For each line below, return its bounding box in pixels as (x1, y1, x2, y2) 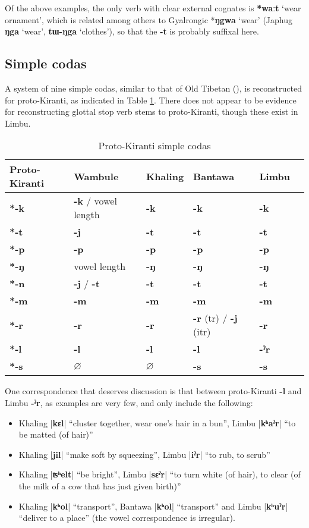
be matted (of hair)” (18, 428, 93, 441)
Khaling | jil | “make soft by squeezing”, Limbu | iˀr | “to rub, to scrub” (18, 448, 270, 460)
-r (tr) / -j (193, 311, 238, 325)
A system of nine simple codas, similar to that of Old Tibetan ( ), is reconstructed (5, 81, 302, 94)
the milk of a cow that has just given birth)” (18, 479, 181, 492)
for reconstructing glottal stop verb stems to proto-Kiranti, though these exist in (5, 105, 298, 118)
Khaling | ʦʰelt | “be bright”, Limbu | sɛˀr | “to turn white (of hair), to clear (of (18, 468, 301, 480)
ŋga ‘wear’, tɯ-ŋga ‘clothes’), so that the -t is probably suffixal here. (5, 25, 259, 37)
